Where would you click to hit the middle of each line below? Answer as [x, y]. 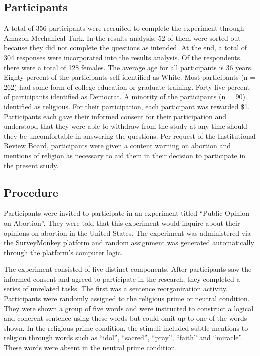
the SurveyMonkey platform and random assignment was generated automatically [129, 243]
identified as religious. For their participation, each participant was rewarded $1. [127, 106]
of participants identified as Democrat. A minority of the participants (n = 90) [125, 97]
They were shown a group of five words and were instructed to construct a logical [129, 308]
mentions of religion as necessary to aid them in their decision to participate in [125, 155]
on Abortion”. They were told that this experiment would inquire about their [122, 223]
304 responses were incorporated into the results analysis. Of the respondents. [123, 57]
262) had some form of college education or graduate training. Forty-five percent [127, 87]
